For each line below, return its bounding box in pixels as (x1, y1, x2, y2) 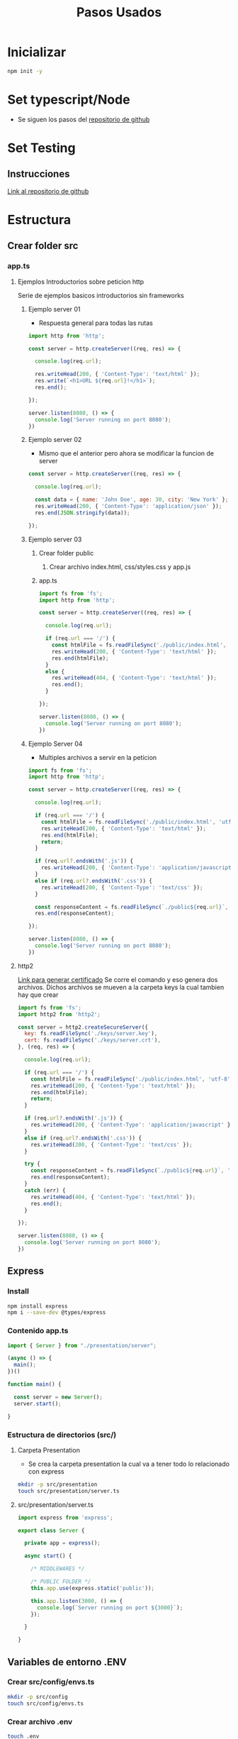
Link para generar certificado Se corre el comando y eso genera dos (17, 975, 218, 983)
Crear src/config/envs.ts (7, 1677, 95, 1687)
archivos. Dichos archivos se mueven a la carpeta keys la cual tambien (17, 983, 225, 991)
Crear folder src (7, 240, 79, 252)
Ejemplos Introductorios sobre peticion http (17, 277, 144, 286)
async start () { (24, 1552, 72, 1559)
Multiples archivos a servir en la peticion (38, 753, 157, 761)
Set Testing (7, 140, 76, 156)
